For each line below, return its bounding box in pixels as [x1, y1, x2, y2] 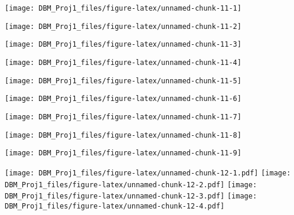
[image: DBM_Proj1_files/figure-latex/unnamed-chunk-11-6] [5, 95, 241, 103]
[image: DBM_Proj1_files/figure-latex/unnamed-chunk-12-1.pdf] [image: [5, 168, 291, 177]
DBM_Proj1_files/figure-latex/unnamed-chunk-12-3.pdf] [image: [5, 192, 257, 201]
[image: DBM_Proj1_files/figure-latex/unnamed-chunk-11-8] [5, 131, 241, 139]
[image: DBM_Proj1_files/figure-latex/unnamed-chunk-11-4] [5, 58, 241, 67]
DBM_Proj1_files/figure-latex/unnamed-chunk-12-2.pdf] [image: [5, 180, 257, 189]
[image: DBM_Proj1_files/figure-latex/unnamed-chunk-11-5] [5, 76, 241, 85]
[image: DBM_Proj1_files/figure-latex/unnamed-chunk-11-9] [5, 149, 241, 158]
